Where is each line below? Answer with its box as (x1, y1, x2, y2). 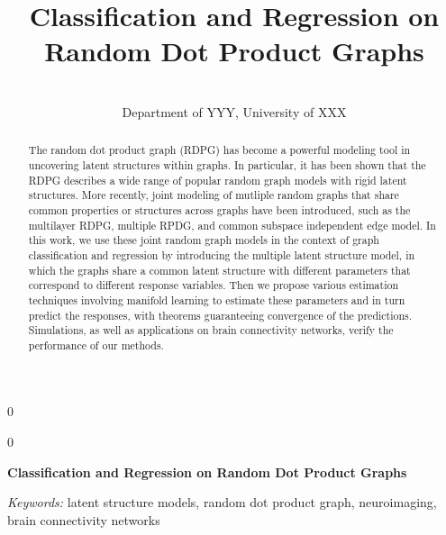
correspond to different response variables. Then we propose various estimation (28, 277, 399, 293)
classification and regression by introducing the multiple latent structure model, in (28, 247, 415, 262)
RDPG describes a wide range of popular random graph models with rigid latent (28, 172, 407, 187)
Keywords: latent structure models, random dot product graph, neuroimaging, (7, 493, 437, 512)
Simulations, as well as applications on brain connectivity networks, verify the (28, 322, 394, 338)
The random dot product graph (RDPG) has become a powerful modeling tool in (28, 142, 411, 158)
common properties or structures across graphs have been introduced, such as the (28, 202, 411, 217)
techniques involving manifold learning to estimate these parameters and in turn (28, 292, 405, 307)
